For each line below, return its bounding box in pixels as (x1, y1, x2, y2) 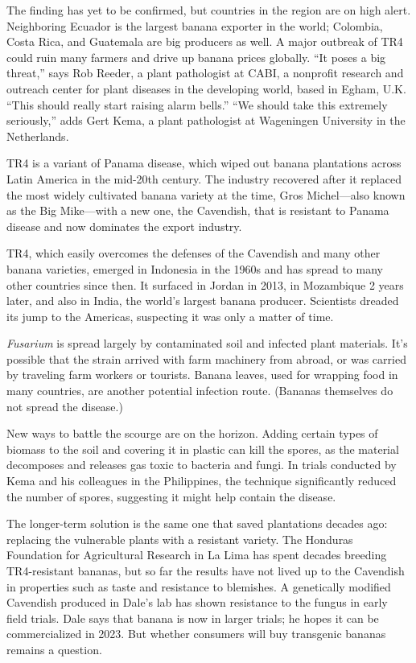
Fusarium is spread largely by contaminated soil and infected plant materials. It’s (6, 335, 408, 352)
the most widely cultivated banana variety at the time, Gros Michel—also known (6, 186, 406, 203)
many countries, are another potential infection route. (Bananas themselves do (6, 382, 393, 399)
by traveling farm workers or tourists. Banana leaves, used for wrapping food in (6, 366, 398, 383)
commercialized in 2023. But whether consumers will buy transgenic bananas (6, 625, 386, 642)
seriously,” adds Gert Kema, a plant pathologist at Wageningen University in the (6, 112, 406, 129)
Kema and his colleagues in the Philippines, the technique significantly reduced (6, 472, 397, 489)
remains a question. (6, 640, 102, 657)
